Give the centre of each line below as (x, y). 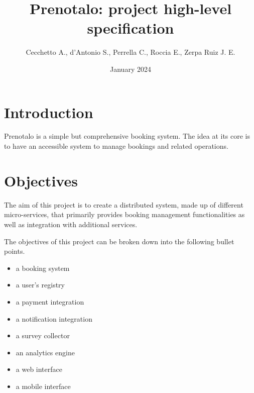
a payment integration (50, 301)
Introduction (49, 112)
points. (15, 251)
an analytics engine (45, 352)
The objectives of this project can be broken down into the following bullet (119, 241)
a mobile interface (43, 386)
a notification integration (54, 318)
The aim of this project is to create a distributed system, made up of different (124, 204)
